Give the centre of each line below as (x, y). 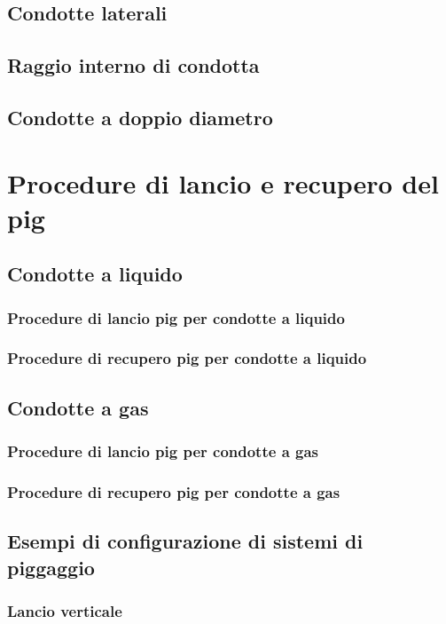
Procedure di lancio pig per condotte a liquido (176, 317)
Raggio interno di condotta (133, 65)
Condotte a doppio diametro (140, 117)
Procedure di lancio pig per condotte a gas (163, 451)
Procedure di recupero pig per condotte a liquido (187, 358)
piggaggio (51, 567)
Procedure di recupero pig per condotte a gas (174, 491)
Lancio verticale (65, 610)
